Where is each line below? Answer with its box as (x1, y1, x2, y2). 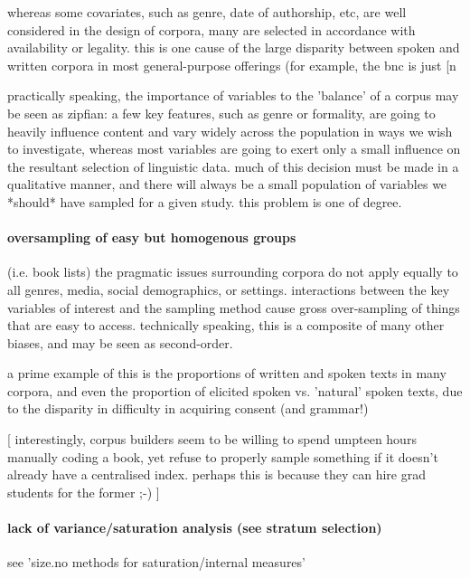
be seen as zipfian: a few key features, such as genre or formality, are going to (7, 103, 436, 122)
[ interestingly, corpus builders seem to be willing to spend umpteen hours (7, 430, 417, 449)
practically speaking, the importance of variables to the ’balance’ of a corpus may (7, 86, 459, 105)
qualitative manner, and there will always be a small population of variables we (7, 175, 447, 194)
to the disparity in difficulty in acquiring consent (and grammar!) (7, 399, 369, 418)
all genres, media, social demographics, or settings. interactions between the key (7, 280, 450, 298)
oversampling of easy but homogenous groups (7, 228, 296, 247)
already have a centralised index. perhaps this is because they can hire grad (7, 465, 426, 484)
